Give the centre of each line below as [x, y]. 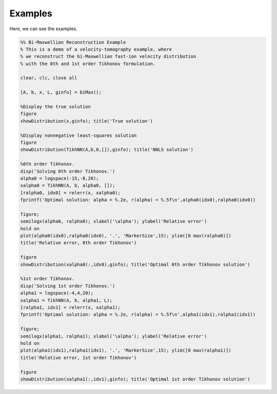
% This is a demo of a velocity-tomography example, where [96, 49]
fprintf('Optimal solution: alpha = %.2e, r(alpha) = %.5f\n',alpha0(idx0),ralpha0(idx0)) [138, 200]
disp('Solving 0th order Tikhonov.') [68, 171]
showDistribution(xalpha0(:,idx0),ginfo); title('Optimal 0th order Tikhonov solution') [135, 264]
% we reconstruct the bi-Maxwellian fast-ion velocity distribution [108, 57]
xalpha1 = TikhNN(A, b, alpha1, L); [66, 300]
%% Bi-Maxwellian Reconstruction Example [73, 42]
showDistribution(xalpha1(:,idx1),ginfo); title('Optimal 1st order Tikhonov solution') [135, 379]
